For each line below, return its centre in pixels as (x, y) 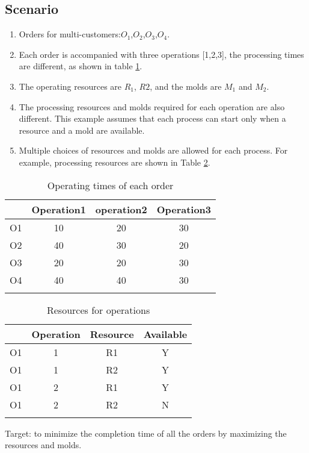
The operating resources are (70, 86)
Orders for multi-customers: (70, 34)
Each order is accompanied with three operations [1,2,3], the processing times (161, 54)
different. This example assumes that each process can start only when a (152, 118)
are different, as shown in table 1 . (81, 66)
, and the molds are (186, 86)
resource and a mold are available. (82, 130)
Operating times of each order (110, 185)
